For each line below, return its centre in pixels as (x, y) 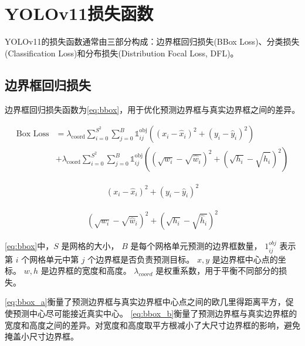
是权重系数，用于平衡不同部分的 (217, 271)
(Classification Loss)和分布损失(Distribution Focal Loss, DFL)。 (122, 53)
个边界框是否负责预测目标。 (141, 259)
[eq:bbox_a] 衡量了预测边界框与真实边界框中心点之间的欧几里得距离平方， (145, 302)
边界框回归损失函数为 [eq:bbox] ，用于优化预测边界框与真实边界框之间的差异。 (152, 109)
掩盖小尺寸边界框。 (42, 336)
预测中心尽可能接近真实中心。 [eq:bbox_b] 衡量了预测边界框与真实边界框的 (155, 313)
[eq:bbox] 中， (29, 246)
